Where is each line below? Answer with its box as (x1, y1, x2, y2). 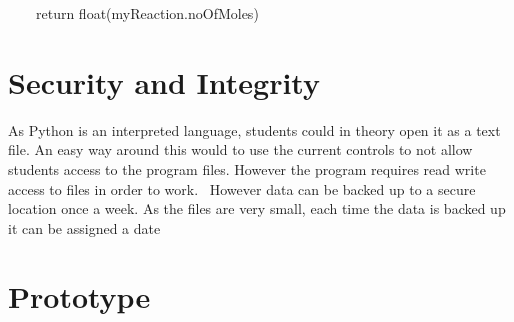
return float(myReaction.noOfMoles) (35, 3, 259, 23)
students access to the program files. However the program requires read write (8, 158, 486, 179)
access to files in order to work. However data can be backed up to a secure (8, 178, 476, 199)
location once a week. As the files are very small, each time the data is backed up (8, 198, 506, 219)
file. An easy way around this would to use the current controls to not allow (8, 139, 473, 160)
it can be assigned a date (8, 217, 161, 238)
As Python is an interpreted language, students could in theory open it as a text (8, 119, 501, 140)
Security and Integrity (8, 61, 320, 102)
